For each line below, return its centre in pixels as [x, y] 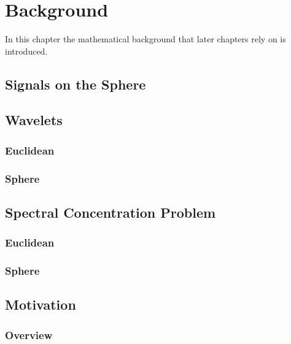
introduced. [26, 51]
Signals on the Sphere [76, 84]
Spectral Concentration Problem [111, 212]
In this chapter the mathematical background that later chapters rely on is [145, 39]
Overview [29, 334]
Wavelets [34, 120]
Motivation [41, 304]
